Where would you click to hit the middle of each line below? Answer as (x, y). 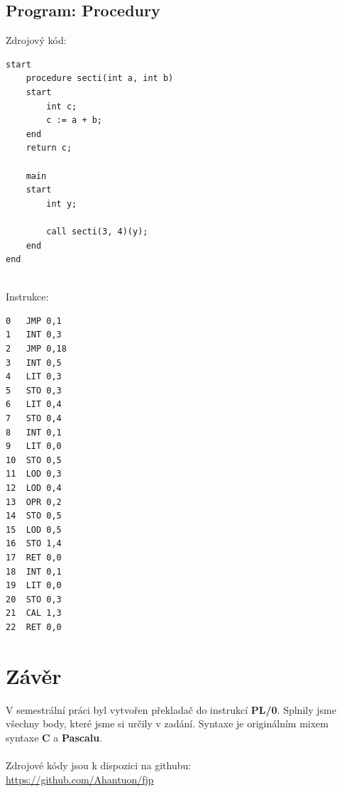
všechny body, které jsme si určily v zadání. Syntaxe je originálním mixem (167, 723)
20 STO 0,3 (34, 599)
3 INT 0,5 (34, 363)
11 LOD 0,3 (34, 474)
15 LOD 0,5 (34, 530)
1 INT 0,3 (34, 335)
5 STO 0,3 (34, 390)
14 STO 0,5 (34, 516)
